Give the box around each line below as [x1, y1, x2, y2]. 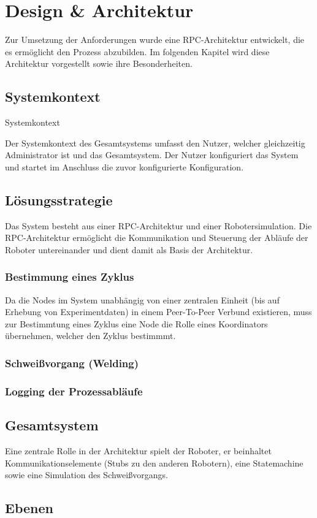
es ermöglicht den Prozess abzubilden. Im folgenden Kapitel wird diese [5, 45, 270, 58]
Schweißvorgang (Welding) [5, 355, 139, 370]
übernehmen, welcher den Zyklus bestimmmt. [5, 329, 176, 342]
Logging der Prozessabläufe [5, 383, 143, 398]
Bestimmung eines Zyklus [5, 269, 134, 284]
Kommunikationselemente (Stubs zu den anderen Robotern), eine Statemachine [5, 456, 304, 469]
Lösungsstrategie [5, 190, 113, 209]
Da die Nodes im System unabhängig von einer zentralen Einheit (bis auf [5, 293, 280, 306]
